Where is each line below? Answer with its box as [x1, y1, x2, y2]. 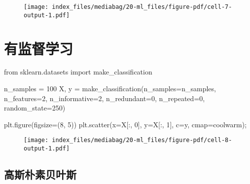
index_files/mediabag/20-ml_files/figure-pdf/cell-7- [52, 3, 232, 10]
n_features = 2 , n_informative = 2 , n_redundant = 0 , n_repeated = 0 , [4, 93, 205, 103]
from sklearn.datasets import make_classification [4, 67, 152, 77]
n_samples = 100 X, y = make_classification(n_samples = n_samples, [4, 83, 216, 94]
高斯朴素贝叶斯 [4, 167, 76, 182]
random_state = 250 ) [4, 103, 66, 113]
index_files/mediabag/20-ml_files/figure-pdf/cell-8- [52, 137, 232, 144]
